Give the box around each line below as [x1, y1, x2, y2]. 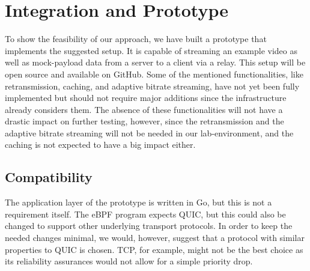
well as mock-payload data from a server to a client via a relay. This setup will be [5, 56, 306, 69]
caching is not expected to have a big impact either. [5, 138, 196, 151]
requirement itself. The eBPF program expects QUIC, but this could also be [5, 207, 286, 220]
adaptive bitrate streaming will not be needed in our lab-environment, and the [5, 126, 294, 139]
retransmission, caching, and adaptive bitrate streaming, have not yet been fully [5, 79, 300, 92]
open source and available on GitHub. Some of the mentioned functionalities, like [5, 67, 303, 80]
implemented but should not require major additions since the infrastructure [5, 91, 287, 104]
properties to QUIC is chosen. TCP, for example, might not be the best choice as [5, 243, 303, 255]
